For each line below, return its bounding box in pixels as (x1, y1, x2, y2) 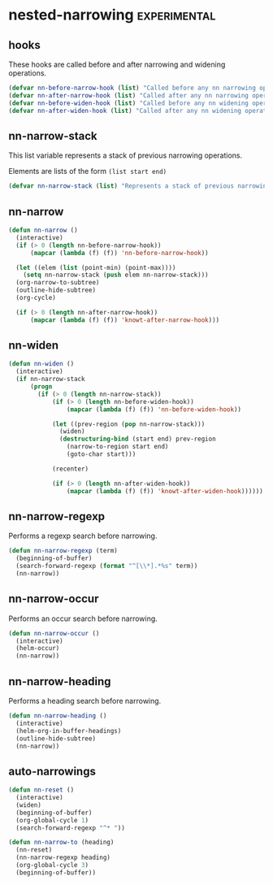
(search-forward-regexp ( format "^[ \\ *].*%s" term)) (15, 562, 198, 570)
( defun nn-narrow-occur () (8, 629, 100, 637)
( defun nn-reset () (8, 786, 75, 794)
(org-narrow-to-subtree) (15, 279, 100, 287)
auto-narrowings (8, 764, 96, 778)
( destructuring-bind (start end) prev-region (59, 435, 217, 444)
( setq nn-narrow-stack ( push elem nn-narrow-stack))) (23, 271, 209, 280)
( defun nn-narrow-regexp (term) (8, 547, 118, 555)
